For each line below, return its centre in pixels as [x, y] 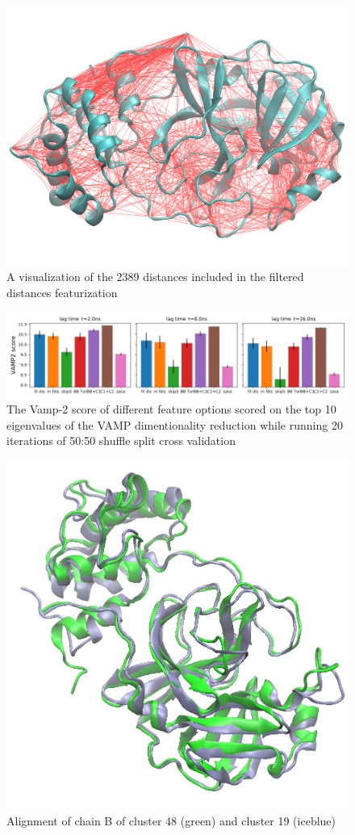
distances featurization [62, 293]
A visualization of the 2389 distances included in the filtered [155, 277]
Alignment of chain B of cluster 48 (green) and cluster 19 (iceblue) [171, 821]
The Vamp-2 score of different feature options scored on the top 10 [171, 409]
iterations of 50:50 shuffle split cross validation [121, 441]
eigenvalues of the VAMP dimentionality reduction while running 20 [175, 424]
